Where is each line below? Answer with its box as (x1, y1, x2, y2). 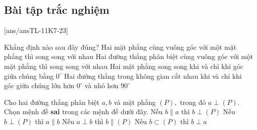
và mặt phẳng (113, 97, 156, 107)
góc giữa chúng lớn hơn (4, 80, 74, 91)
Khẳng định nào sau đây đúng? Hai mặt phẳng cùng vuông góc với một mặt (4, 41, 237, 52)
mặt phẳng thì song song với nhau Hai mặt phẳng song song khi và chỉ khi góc (4, 61, 244, 71)
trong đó (180, 97, 206, 107)
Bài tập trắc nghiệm (4, 2, 109, 17)
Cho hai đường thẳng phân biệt (4, 97, 100, 107)
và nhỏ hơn (85, 80, 119, 91)
